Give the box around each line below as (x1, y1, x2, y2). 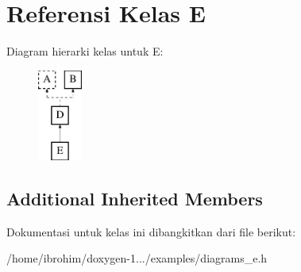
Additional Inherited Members (6, 186, 263, 211)
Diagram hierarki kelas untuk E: (6, 43, 164, 59)
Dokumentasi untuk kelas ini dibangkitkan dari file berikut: (6, 223, 296, 239)
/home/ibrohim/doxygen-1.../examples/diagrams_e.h (6, 250, 268, 266)
